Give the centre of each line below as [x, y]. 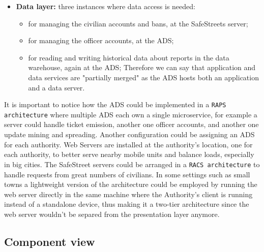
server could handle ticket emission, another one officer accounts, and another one [131, 124]
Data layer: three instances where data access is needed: [106, 6]
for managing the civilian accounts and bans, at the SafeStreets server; [138, 23]
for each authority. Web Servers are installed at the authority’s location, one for [128, 144]
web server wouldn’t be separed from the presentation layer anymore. [112, 214]
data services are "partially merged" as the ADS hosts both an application [143, 77]
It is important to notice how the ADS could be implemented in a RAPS [115, 104]
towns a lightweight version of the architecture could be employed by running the [131, 184]
